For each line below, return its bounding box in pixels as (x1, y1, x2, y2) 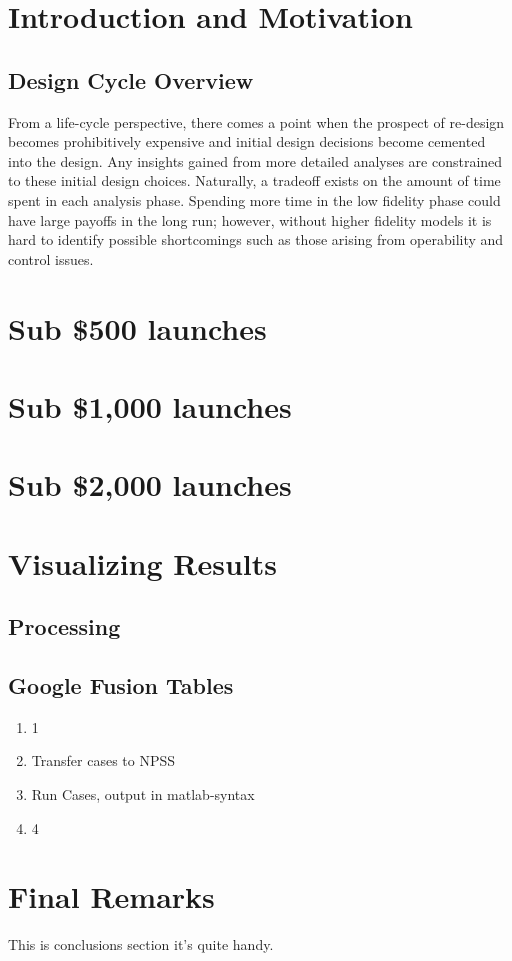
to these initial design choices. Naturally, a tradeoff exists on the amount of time (8, 170, 501, 191)
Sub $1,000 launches (8, 385, 292, 426)
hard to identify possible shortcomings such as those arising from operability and (8, 229, 504, 250)
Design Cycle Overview (8, 64, 254, 95)
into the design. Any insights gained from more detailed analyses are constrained (8, 150, 503, 171)
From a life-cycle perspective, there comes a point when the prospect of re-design (8, 111, 505, 132)
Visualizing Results (8, 542, 278, 583)
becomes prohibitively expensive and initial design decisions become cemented (8, 131, 486, 152)
